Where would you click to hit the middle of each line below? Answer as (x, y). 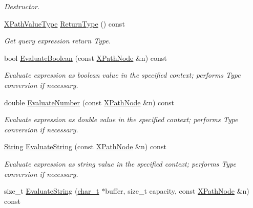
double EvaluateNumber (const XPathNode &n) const (89, 102)
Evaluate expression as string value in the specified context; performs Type (120, 163)
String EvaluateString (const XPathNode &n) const (85, 146)
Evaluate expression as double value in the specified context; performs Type (121, 119)
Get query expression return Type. (58, 41)
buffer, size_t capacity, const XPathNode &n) (177, 191)
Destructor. (22, 6)
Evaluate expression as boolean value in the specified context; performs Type (122, 75)
